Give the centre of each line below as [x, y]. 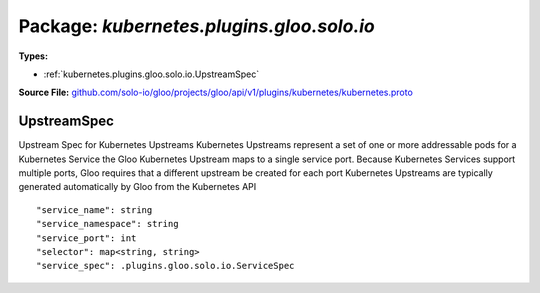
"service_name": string [94, 209]
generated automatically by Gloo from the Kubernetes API [137, 187]
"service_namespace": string [107, 224]
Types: [33, 56]
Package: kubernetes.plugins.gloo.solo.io [196, 26]
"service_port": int [86, 238]
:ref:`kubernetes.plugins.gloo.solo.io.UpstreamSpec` [151, 74]
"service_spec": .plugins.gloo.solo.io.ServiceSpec [165, 266]
